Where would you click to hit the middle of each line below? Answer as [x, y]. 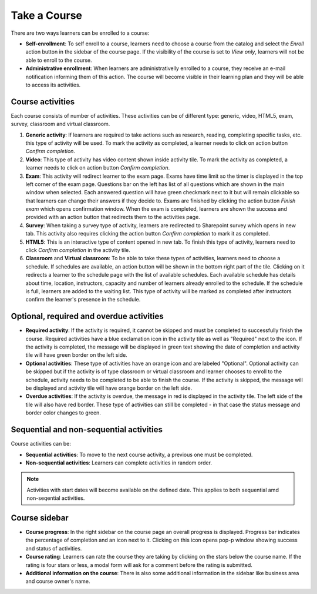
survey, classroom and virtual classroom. [60, 124]
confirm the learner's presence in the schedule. [83, 300]
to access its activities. [53, 85]
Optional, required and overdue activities [87, 316]
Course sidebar [40, 518]
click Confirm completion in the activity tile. [78, 250]
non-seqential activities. [56, 498]
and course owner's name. [58, 581]
